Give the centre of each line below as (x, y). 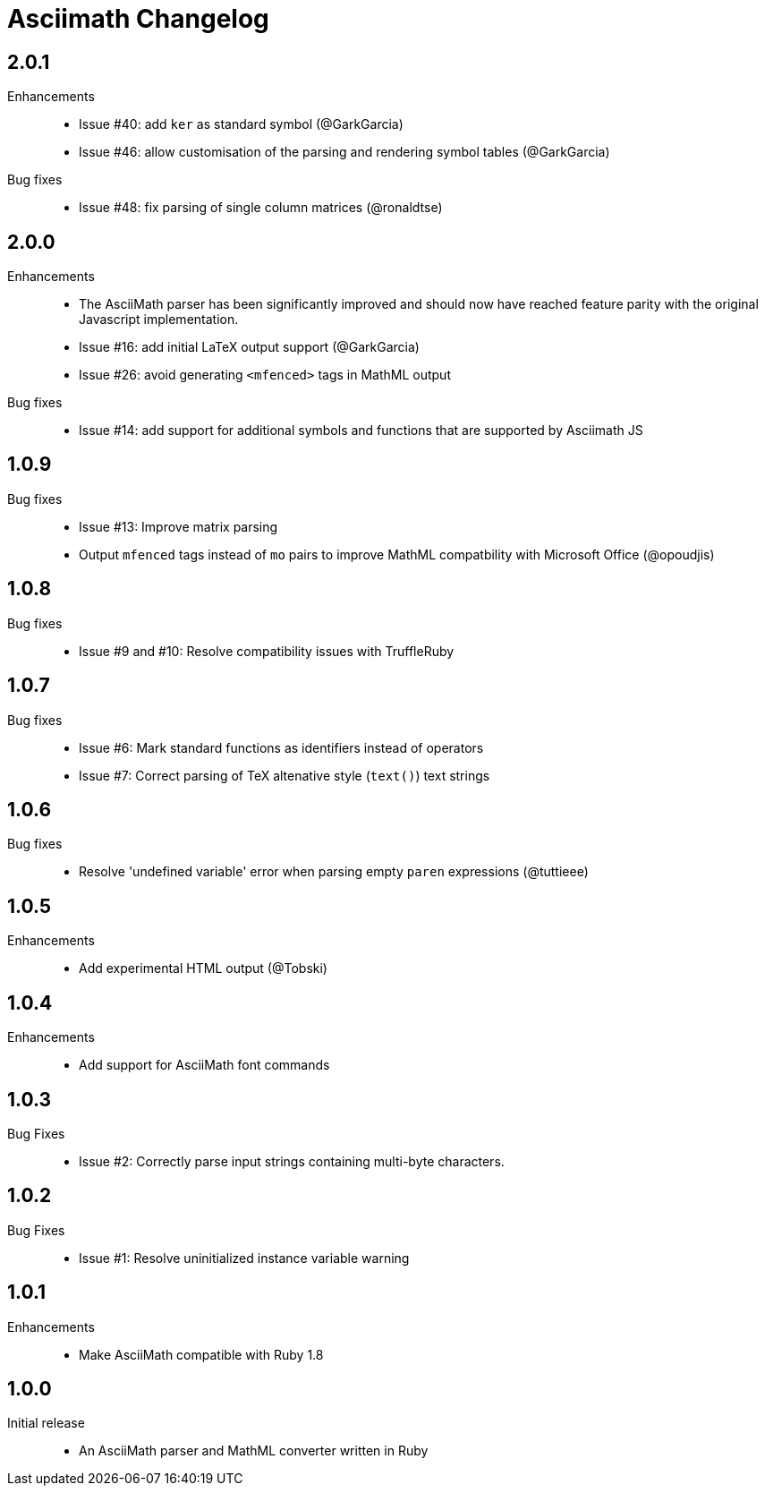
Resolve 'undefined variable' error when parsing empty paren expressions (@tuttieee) (334, 872)
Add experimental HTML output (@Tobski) (203, 968)
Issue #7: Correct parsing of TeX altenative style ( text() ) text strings (285, 775)
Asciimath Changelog (138, 19)
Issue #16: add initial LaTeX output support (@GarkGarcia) (249, 347)
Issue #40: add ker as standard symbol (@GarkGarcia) (241, 124)
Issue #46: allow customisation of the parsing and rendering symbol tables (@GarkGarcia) (344, 152)
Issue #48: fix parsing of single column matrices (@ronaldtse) (261, 208)
